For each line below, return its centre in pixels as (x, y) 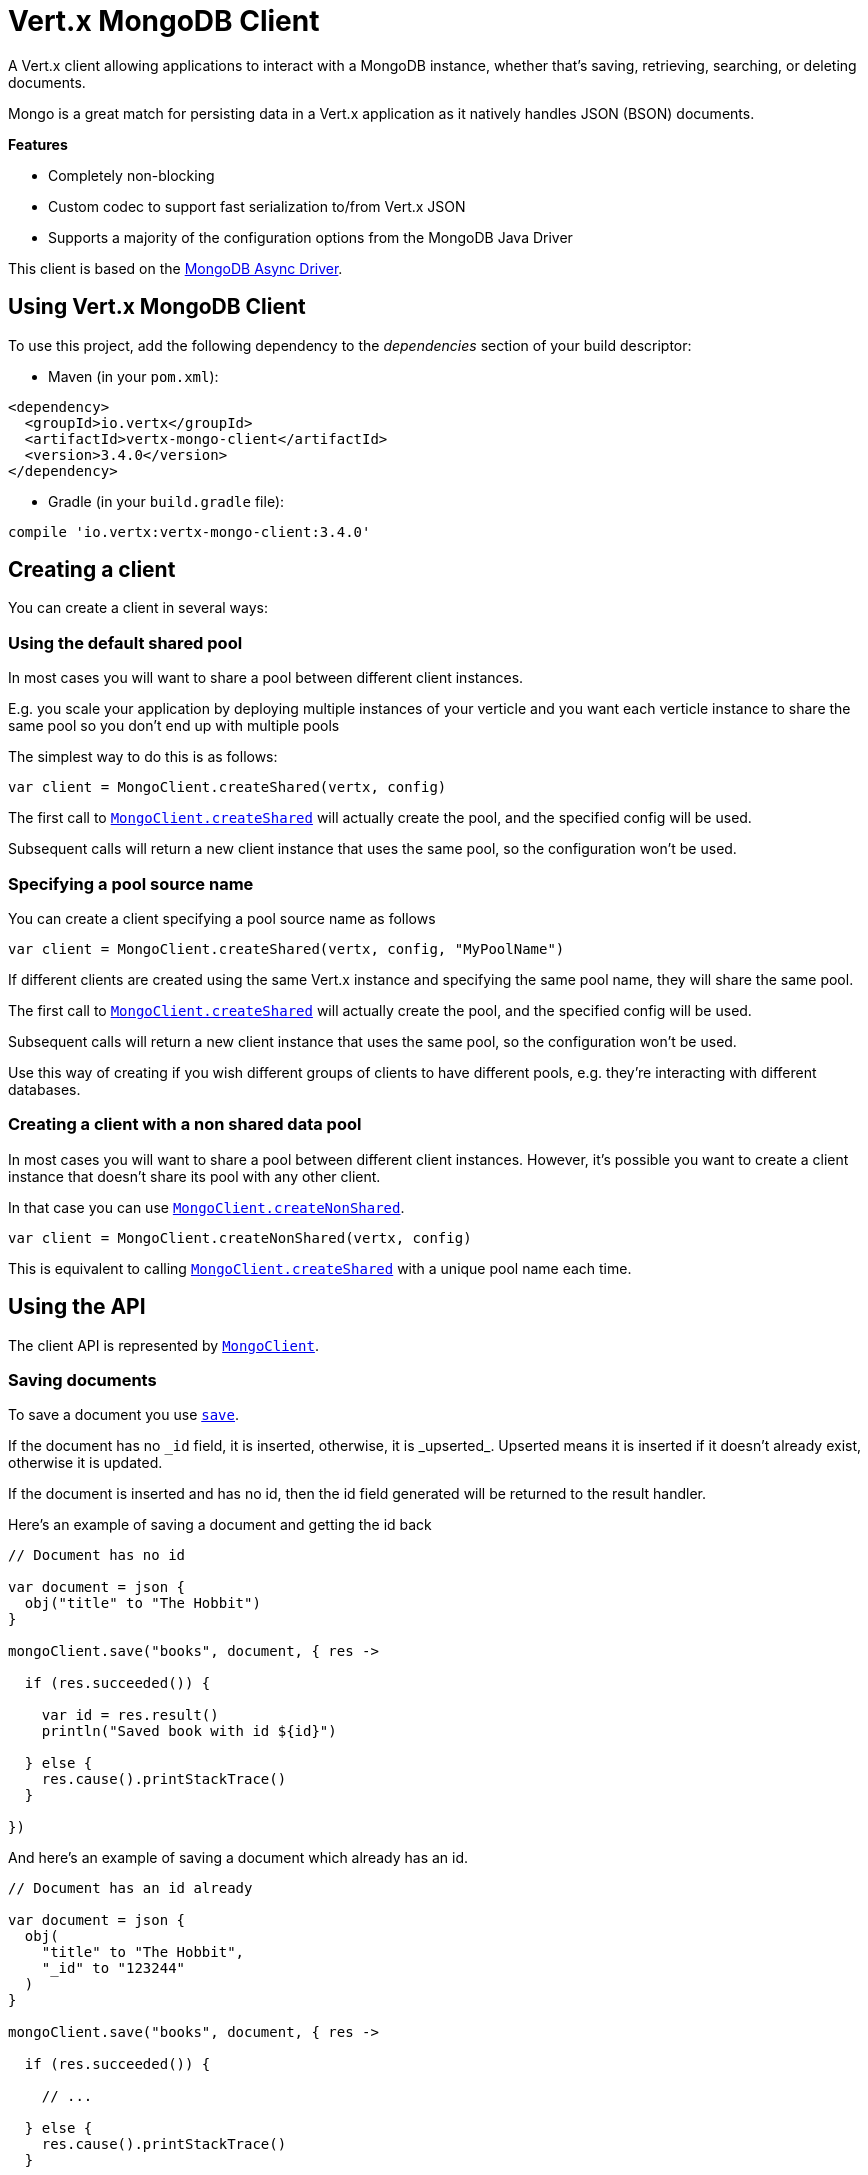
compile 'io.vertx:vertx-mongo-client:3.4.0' (189, 531)
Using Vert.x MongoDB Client (157, 307)
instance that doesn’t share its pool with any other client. (194, 1176)
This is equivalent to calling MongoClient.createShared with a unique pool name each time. (320, 1268)
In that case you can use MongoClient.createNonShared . (206, 1207)
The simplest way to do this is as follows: (143, 757)
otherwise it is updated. (85, 1463)
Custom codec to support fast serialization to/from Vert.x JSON (257, 206)
